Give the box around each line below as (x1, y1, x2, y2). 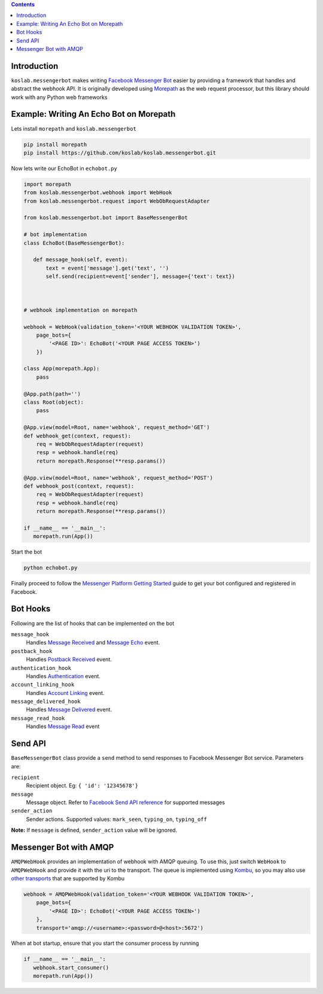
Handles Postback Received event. (26, 656, 112, 663)
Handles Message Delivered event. (26, 706, 112, 713)
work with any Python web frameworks (11, 93, 108, 101)
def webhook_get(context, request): (23, 432, 132, 439)
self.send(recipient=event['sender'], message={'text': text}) (45, 273, 236, 280)
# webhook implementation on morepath (23, 306, 138, 313)
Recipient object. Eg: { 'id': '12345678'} (26, 782, 139, 789)
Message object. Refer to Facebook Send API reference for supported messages (26, 799, 226, 806)
